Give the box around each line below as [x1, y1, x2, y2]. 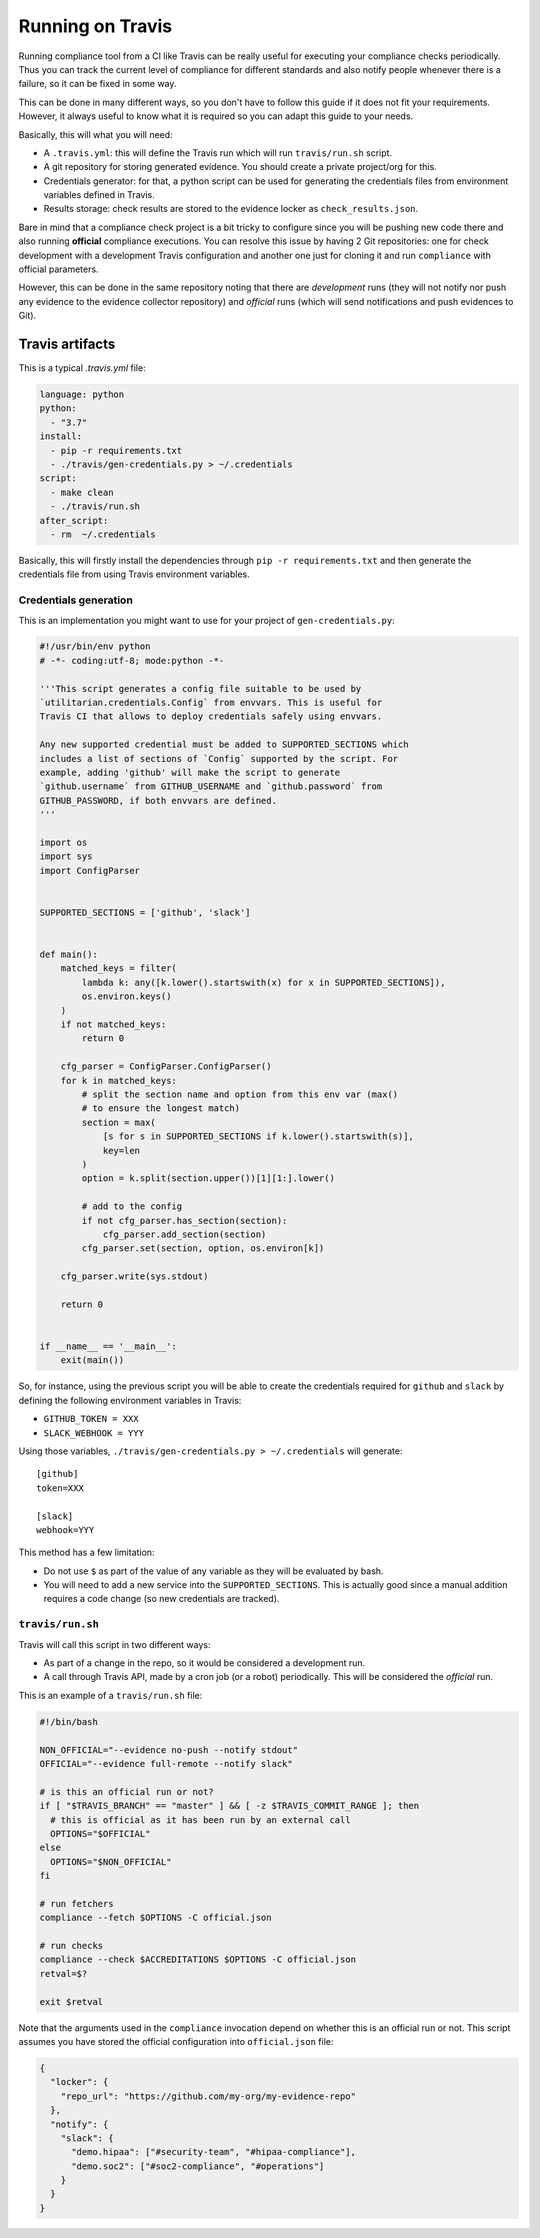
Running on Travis [18, 15, 173, 37]
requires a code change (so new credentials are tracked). [43, 1593, 280, 1605]
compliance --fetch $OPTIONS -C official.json [39, 1912, 272, 1924]
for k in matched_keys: [60, 1075, 177, 1086]
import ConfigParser [39, 865, 140, 876]
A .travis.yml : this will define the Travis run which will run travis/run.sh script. [43, 146, 393, 159]
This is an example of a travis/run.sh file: [18, 1689, 203, 1701]
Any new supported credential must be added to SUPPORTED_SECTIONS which [39, 739, 409, 750]
